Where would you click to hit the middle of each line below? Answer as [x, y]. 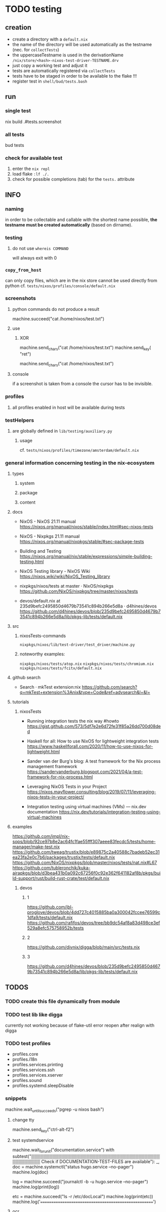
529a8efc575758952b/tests [55, 928]
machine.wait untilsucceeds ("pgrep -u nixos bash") [55, 1110]
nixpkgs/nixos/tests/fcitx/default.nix [61, 668]
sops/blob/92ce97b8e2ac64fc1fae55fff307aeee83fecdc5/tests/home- [84, 842]
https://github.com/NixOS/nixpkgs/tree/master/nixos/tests [79, 591]
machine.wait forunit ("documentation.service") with [63, 1150]
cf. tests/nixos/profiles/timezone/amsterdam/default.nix [79, 450]
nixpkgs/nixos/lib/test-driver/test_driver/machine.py [77, 645]
